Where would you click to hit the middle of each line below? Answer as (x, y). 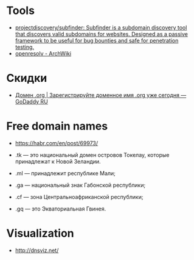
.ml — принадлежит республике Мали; (65, 173)
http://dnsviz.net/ (37, 250)
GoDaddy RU (32, 101)
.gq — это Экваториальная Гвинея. (61, 209)
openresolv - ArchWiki (43, 53)
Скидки (27, 78)
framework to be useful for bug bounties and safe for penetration (97, 40)
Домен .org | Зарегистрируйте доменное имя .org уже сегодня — (101, 95)
